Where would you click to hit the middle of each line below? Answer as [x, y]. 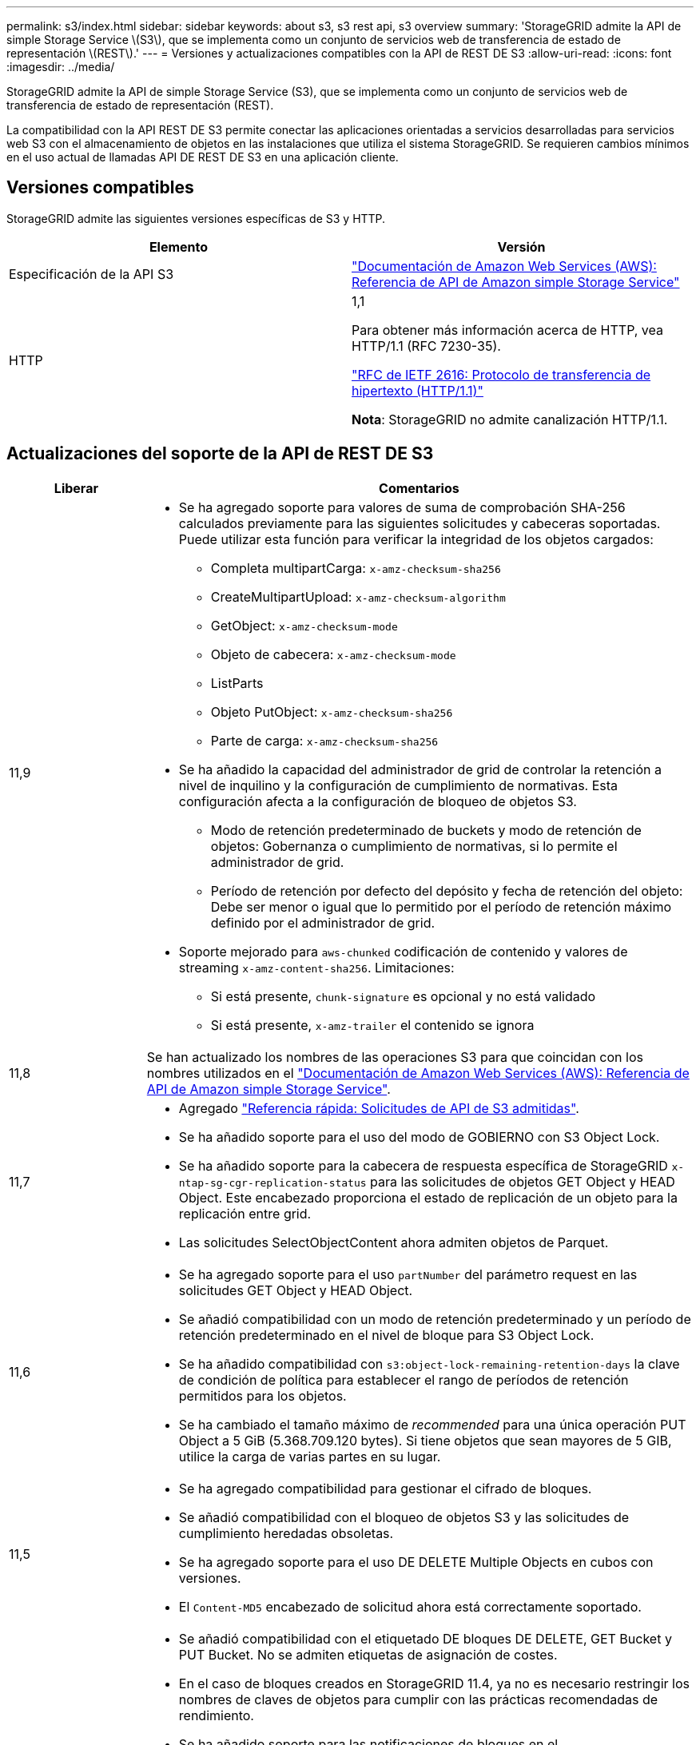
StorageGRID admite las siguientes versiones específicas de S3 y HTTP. [196, 218]
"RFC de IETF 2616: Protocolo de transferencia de [501, 374]
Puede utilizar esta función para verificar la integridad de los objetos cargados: [416, 539]
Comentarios [419, 488]
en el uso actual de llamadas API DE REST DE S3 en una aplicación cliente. [203, 157]
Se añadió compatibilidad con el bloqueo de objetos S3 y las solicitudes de [404, 1517]
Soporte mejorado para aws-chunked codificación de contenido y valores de [403, 951]
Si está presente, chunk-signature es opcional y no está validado [403, 996]
